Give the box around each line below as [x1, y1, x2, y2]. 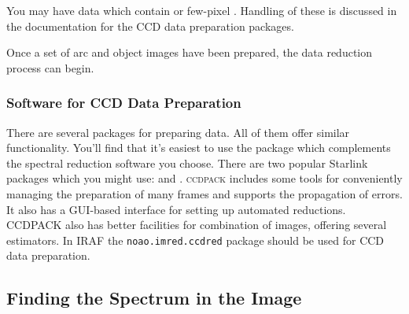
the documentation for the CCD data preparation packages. [6, 17, 294, 34]
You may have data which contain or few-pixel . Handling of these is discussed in [6, 2, 397, 18]
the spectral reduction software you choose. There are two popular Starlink [6, 154, 368, 171]
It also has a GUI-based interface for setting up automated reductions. [6, 201, 346, 217]
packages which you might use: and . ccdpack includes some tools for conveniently [6, 170, 403, 187]
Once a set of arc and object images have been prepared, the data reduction [6, 44, 373, 61]
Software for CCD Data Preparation [6, 93, 241, 113]
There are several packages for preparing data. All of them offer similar [6, 124, 350, 140]
